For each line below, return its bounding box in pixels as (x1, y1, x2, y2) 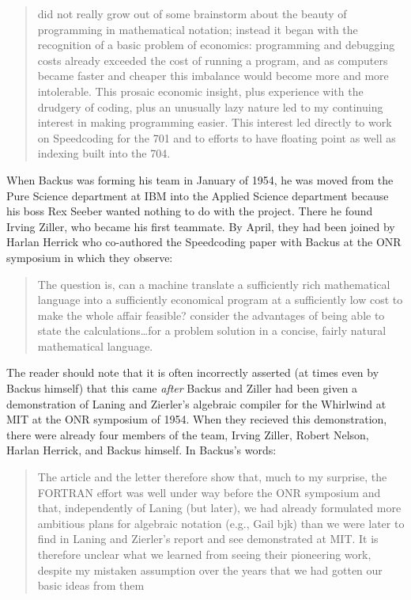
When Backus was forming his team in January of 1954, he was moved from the (6, 171, 394, 188)
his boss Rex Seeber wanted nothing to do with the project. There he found (6, 203, 373, 219)
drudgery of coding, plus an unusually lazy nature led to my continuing (37, 98, 383, 115)
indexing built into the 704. (37, 145, 171, 161)
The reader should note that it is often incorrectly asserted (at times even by (6, 364, 379, 381)
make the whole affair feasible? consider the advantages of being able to (37, 306, 385, 323)
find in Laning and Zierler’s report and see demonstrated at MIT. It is (37, 530, 379, 547)
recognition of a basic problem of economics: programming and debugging (37, 36, 395, 53)
